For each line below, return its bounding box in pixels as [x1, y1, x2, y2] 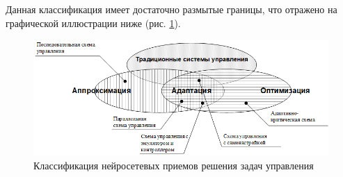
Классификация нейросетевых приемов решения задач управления [33, 158, 314, 172]
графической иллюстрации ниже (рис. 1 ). [6, 15, 181, 30]
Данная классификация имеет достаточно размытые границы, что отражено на [6, 2, 337, 16]
